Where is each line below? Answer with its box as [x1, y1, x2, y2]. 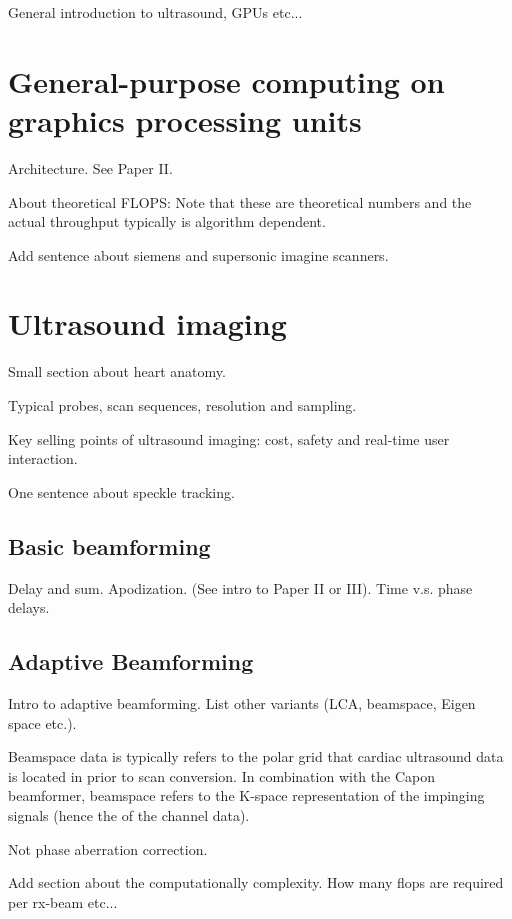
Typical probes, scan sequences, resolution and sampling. [8, 395, 357, 415]
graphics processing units [8, 99, 362, 140]
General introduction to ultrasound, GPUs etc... [8, 2, 303, 22]
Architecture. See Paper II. [8, 157, 173, 178]
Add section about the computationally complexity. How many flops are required [8, 872, 504, 893]
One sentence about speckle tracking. [8, 481, 235, 502]
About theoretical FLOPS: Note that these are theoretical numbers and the [8, 191, 472, 212]
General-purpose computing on [8, 60, 445, 101]
